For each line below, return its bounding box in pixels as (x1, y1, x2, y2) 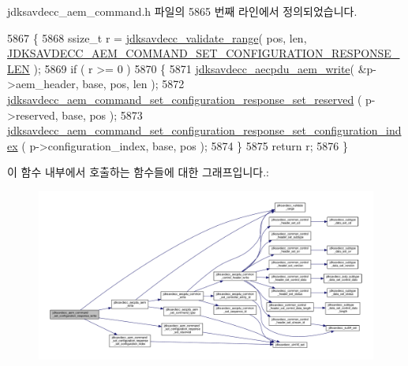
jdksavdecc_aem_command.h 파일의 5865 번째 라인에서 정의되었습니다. (7, 3, 357, 19)
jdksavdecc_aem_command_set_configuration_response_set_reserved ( (7, 91, 362, 107)
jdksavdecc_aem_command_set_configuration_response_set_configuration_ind (7, 122, 402, 139)
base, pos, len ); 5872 (82, 76, 185, 92)
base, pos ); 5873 (62, 106, 143, 123)
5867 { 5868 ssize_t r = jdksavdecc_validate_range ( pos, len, (7, 29, 307, 46)
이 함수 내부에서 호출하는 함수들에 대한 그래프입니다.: (7, 164, 269, 180)
